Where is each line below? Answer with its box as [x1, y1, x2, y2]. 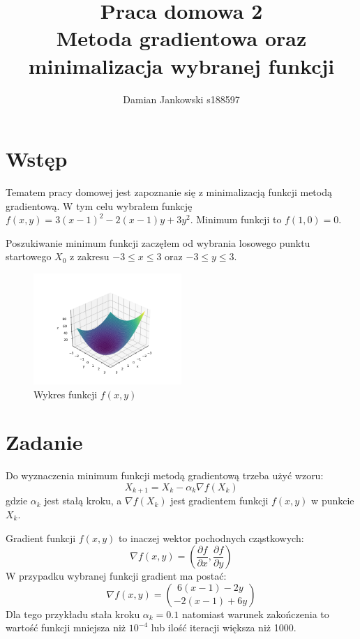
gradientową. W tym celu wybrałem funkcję [6, 198, 193, 213]
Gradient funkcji [6, 530, 76, 545]
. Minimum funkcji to [190, 212, 282, 227]
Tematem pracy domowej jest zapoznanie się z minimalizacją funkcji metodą [6, 185, 332, 200]
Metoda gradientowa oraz [56, 24, 307, 52]
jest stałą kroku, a [44, 493, 122, 508]
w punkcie [311, 493, 354, 508]
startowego [6, 249, 52, 264]
